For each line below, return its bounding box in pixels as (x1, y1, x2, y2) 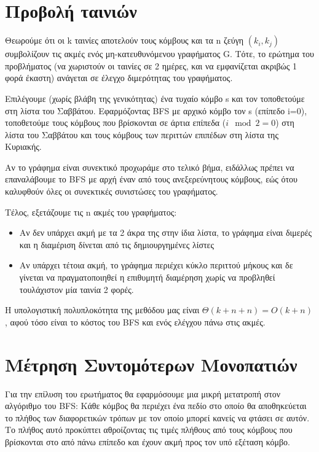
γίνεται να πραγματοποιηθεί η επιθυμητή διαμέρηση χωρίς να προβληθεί (19, 271, 275, 284)
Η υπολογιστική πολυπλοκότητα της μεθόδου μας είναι (5, 303, 200, 316)
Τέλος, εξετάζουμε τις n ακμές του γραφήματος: (5, 205, 177, 218)
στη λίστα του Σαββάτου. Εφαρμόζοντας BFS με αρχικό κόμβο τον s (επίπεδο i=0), (5, 104, 307, 117)
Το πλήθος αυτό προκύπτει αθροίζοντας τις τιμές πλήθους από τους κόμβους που (5, 423, 293, 436)
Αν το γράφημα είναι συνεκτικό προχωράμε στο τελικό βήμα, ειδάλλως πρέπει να (5, 160, 294, 173)
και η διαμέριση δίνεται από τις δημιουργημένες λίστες (19, 238, 215, 251)
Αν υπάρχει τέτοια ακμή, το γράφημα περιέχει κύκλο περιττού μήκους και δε (19, 259, 293, 271)
